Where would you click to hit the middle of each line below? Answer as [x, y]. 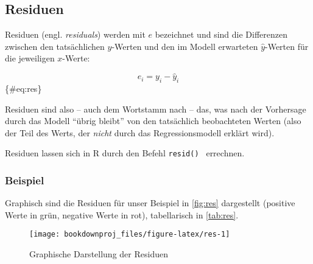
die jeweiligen [30, 58]
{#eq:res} [23, 88]
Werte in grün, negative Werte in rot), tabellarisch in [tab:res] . [122, 214]
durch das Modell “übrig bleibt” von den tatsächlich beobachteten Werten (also [153, 121]
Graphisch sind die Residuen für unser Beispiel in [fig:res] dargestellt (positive [150, 203]
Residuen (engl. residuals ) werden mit [75, 34]
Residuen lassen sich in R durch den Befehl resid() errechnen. [125, 153]
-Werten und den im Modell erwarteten [185, 46]
